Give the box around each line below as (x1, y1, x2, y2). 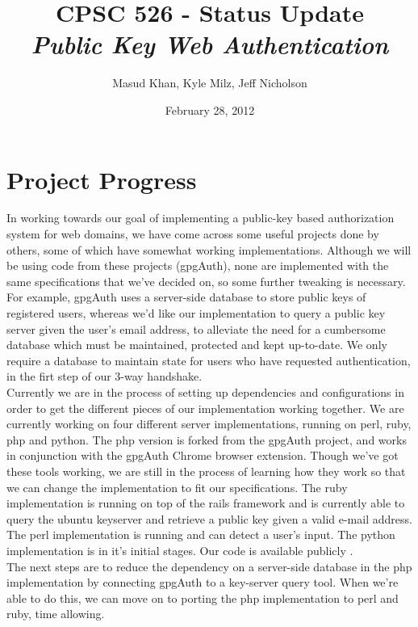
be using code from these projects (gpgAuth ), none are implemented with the (6, 257, 389, 274)
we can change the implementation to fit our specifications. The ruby (6, 478, 348, 495)
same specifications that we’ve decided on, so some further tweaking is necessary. (6, 272, 406, 289)
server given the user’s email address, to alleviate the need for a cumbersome (6, 320, 386, 337)
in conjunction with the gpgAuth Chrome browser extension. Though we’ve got (6, 447, 399, 464)
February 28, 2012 (165, 101, 255, 118)
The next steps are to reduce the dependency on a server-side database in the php (6, 558, 412, 574)
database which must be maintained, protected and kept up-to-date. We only (6, 336, 387, 353)
